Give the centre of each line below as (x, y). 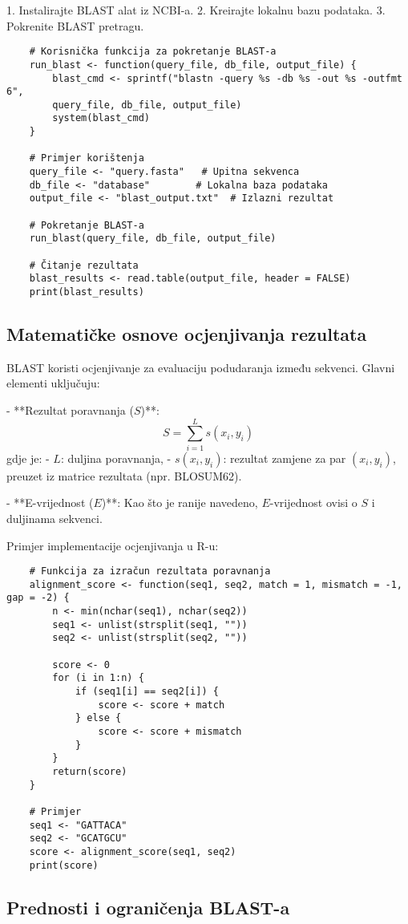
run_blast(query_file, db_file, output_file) (153, 239)
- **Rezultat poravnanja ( (70, 410)
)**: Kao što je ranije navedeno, (180, 503)
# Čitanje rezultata (84, 265)
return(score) (90, 771)
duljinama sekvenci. (55, 518)
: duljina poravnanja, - (116, 458)
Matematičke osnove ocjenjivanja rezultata (187, 334)
